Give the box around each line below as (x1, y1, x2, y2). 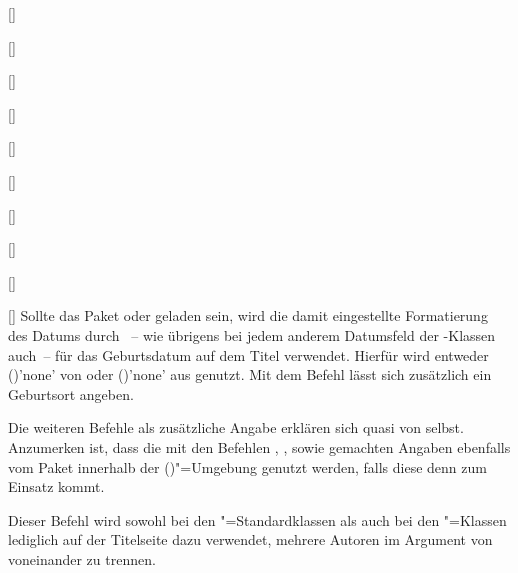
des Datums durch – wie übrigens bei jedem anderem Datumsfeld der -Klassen (8, 324, 496, 345)
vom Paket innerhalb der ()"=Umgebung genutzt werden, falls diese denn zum (8, 456, 487, 477)
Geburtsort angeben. (8, 383, 134, 404)
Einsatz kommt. (8, 476, 105, 497)
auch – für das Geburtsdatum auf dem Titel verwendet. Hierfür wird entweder (8, 344, 489, 365)
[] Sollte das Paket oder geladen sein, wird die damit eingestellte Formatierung (8, 305, 488, 326)
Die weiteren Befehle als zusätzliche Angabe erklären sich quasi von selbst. (8, 417, 464, 438)
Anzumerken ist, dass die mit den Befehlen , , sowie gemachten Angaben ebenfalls (8, 436, 511, 457)
